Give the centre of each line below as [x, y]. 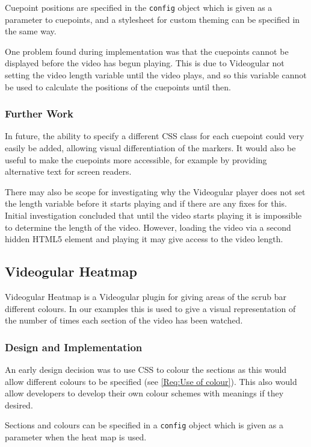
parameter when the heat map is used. [76, 437]
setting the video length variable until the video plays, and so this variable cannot [156, 75]
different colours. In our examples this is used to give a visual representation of [150, 308]
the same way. [31, 31]
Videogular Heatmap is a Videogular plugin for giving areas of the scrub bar [146, 296]
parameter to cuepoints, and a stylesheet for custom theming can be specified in [152, 19]
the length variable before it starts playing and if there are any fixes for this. [146, 203]
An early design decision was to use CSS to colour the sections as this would [146, 369]
